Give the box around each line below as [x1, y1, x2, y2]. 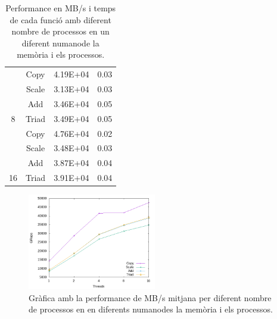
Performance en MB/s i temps [5, 2, 116, 14]
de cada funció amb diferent [10, 13, 111, 26]
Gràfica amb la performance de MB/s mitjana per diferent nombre [29, 291, 272, 304]
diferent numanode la [21, 36, 99, 49]
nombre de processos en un [11, 25, 110, 37]
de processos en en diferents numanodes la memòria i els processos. [29, 303, 273, 315]
